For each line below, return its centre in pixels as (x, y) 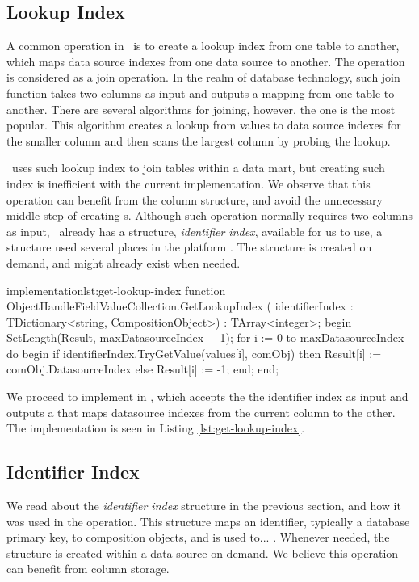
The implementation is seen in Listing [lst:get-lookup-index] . (156, 428)
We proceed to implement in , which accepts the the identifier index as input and (207, 396)
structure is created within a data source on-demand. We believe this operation (203, 552)
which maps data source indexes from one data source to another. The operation (206, 61)
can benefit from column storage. (88, 569)
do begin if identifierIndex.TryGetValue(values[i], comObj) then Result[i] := (194, 353)
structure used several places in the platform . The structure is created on (189, 247)
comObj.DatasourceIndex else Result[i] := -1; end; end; (143, 369)
